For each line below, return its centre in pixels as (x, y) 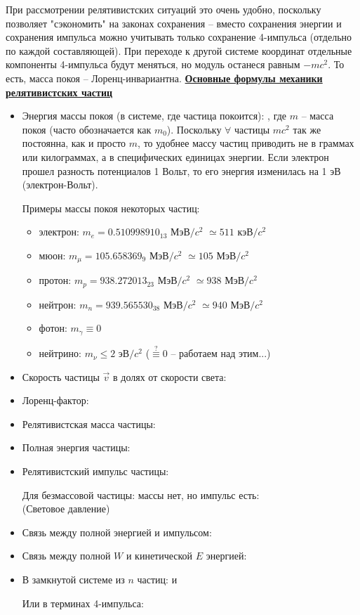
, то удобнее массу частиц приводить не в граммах (246, 143)
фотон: (53, 328)
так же (307, 129)
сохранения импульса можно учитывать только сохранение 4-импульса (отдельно (179, 37)
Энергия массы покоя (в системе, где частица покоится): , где (154, 116)
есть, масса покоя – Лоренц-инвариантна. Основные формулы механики (164, 78)
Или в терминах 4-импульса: (83, 603)
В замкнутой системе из (73, 580)
